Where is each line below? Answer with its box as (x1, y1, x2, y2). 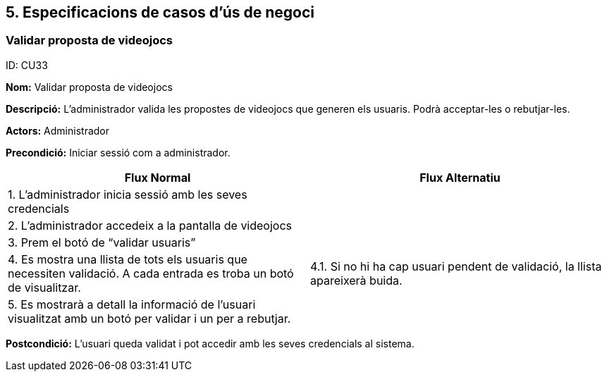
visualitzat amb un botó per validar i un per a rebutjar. (8, 311, 291, 326)
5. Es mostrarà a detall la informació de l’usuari (8, 297, 256, 311)
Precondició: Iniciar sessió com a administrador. (6, 146, 231, 159)
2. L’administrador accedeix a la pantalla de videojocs (8, 218, 293, 233)
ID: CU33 (6, 58, 48, 71)
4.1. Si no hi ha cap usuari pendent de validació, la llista (310, 259, 602, 273)
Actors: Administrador (6, 124, 109, 137)
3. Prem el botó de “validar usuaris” (8, 235, 196, 249)
